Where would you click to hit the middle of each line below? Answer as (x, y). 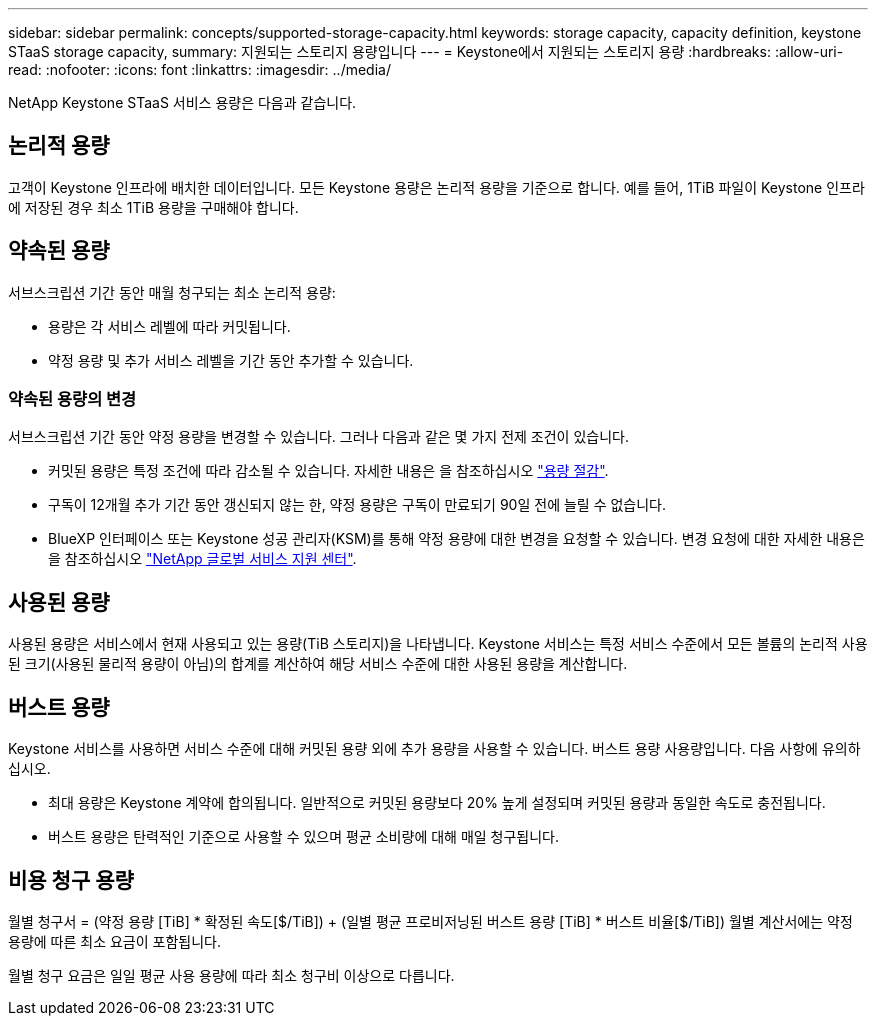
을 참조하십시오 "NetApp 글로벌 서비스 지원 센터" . (202, 559)
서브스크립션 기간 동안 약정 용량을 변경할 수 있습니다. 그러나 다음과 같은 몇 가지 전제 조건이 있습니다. (318, 437)
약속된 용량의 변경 (72, 399)
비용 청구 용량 (71, 880)
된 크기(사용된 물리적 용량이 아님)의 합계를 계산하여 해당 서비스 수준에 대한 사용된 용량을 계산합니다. (318, 664)
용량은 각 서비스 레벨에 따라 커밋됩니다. (169, 326)
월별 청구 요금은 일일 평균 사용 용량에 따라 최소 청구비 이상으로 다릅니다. (231, 975)
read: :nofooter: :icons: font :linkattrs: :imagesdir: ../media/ (199, 69)
